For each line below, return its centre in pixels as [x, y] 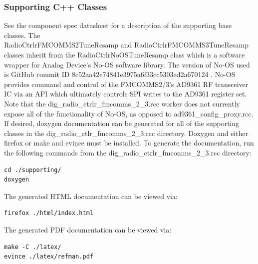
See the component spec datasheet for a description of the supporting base [118, 25]
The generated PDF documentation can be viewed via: [88, 229]
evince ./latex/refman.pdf [49, 257]
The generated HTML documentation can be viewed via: [91, 196]
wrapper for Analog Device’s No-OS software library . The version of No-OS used [127, 64]
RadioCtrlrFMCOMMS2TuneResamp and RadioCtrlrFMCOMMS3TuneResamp [126, 45]
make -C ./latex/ [33, 247]
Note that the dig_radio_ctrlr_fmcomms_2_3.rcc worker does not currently [122, 103]
